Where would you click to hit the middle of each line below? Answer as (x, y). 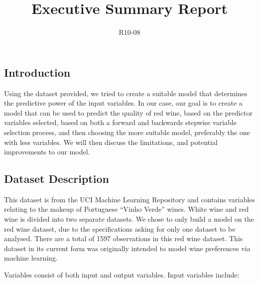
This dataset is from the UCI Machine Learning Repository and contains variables (129, 199)
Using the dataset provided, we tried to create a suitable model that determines (126, 93)
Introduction (37, 72)
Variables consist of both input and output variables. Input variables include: (122, 275)
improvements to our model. (47, 152)
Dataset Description (57, 179)
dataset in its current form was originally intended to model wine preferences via (127, 248)
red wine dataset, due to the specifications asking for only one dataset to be (120, 228)
